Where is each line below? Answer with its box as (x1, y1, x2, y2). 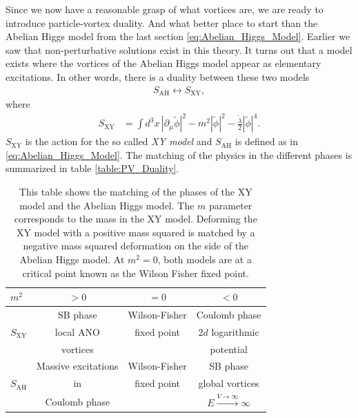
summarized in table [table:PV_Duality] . (6, 161, 179, 175)
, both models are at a (157, 251, 252, 266)
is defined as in (235, 134, 299, 149)
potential (210, 341, 248, 356)
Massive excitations (37, 359, 119, 373)
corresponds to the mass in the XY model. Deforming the (14, 211, 257, 226)
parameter (209, 198, 252, 212)
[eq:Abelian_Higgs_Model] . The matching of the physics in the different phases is (6, 147, 352, 162)
